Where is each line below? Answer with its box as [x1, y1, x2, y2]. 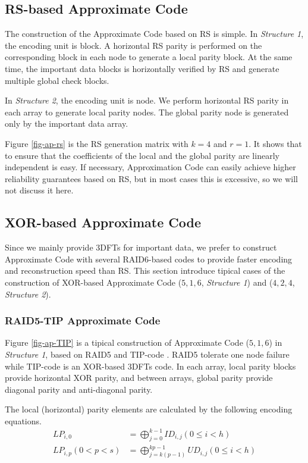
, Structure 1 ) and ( [201, 276, 273, 288]
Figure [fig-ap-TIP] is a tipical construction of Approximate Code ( [5, 336, 249, 349]
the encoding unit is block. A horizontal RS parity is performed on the [5, 39, 262, 51]
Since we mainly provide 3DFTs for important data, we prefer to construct [5, 241, 277, 254]
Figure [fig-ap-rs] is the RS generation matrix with [5, 137, 188, 149]
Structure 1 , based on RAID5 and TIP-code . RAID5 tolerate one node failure [5, 348, 290, 360]
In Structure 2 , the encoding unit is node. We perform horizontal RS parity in [5, 94, 289, 107]
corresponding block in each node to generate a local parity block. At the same [5, 51, 293, 63]
